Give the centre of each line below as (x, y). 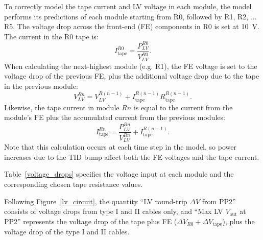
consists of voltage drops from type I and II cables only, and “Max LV (114, 211)
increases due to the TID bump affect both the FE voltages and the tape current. (132, 157)
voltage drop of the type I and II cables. (67, 232)
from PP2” (219, 201)
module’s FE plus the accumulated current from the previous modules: (115, 117)
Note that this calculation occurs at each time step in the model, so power (120, 147)
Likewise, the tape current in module (62, 107)
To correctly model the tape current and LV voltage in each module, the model (128, 6)
